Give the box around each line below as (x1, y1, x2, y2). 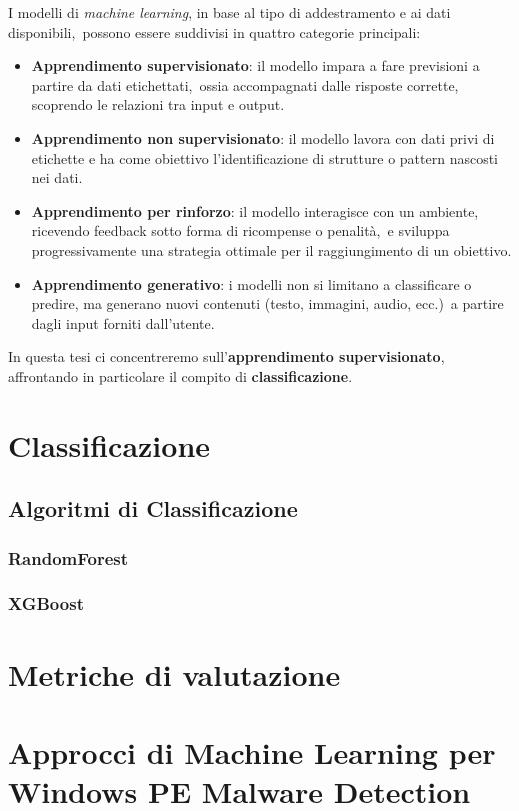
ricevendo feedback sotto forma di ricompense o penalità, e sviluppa (31, 220, 450, 241)
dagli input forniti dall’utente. (31, 312, 215, 333)
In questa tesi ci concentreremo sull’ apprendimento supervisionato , (8, 346, 445, 367)
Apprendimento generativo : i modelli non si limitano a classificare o (31, 273, 472, 294)
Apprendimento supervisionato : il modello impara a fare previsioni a (31, 55, 480, 76)
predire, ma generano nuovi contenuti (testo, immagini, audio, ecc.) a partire (31, 293, 504, 314)
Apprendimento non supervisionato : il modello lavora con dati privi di (31, 127, 495, 148)
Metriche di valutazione (8, 653, 341, 694)
